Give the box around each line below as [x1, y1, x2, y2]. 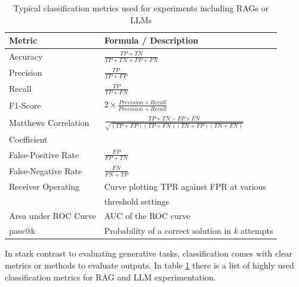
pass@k [9, 224, 36, 237]
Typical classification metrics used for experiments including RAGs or [13, 2, 269, 14]
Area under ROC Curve [9, 209, 96, 222]
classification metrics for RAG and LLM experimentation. [5, 270, 216, 283]
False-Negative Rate [9, 164, 82, 177]
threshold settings [104, 195, 169, 207]
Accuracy [9, 50, 43, 63]
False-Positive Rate [9, 148, 79, 161]
